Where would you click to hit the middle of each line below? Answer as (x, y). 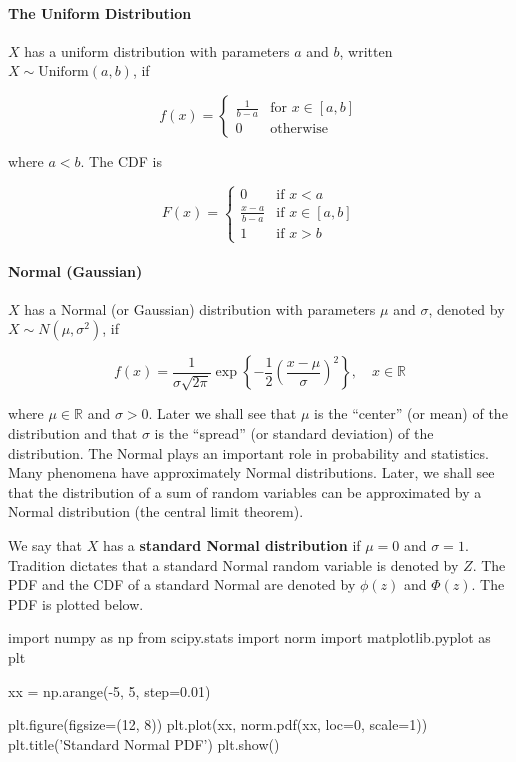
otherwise (299, 129)
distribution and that (73, 433)
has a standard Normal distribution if (231, 544)
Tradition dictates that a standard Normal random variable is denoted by (233, 564)
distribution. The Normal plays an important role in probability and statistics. (248, 452)
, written (366, 50)
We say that (45, 544)
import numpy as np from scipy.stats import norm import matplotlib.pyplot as (249, 637)
